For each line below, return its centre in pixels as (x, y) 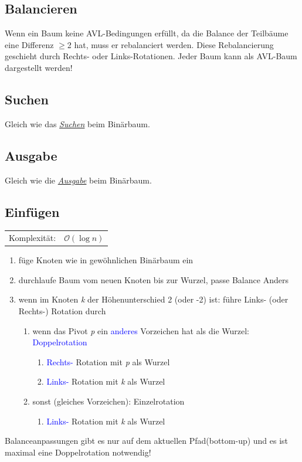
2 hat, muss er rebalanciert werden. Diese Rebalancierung (170, 44)
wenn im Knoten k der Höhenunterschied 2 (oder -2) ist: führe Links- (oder (153, 299)
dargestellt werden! (39, 67)
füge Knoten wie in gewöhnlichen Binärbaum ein (106, 260)
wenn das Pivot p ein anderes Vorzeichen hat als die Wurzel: (141, 330)
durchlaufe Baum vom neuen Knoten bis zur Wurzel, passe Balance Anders (153, 279)
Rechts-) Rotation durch (62, 311)
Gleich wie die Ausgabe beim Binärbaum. (78, 180)
